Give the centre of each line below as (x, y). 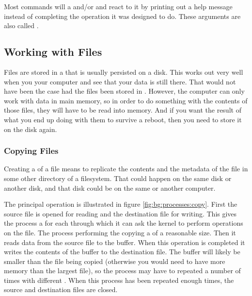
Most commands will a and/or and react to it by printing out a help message (118, 6)
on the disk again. (31, 129)
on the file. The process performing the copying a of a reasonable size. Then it (120, 232)
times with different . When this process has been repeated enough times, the (119, 280)
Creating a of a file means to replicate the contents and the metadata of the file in (126, 169)
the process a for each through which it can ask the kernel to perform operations (124, 223)
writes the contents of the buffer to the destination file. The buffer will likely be (122, 252)
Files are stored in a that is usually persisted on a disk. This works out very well (124, 72)
